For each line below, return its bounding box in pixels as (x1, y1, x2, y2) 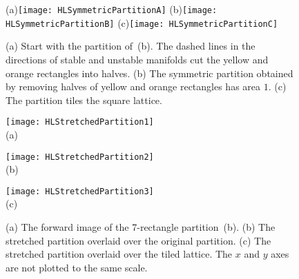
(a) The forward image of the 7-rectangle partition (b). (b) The (6, 220, 276, 234)
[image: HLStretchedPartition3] (6, 186, 154, 196)
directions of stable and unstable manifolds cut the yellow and (6, 52, 269, 66)
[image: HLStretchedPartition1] (6, 117, 154, 127)
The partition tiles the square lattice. (6, 92, 162, 107)
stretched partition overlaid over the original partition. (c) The (6, 233, 271, 247)
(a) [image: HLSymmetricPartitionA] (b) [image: (6, 2, 218, 16)
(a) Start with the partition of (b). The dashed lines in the (6, 39, 255, 53)
